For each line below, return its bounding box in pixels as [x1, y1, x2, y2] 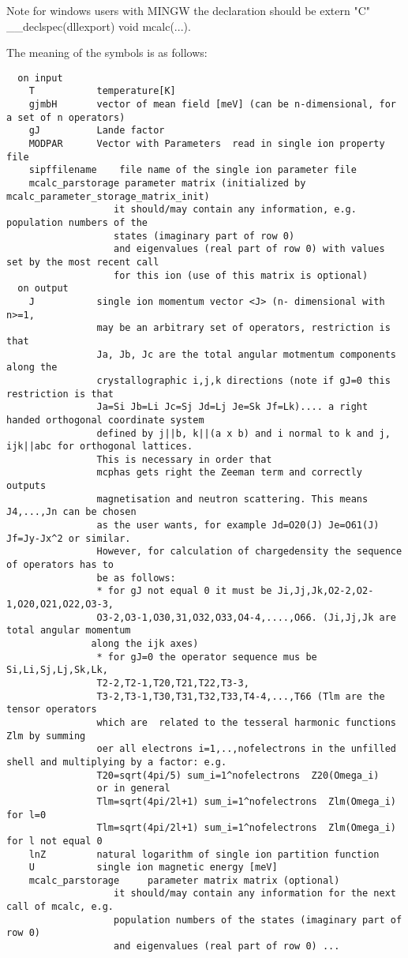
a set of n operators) [6, 111, 125, 123]
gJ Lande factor [28, 125, 165, 137]
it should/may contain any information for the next [114, 888, 396, 900]
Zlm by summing [6, 730, 86, 742]
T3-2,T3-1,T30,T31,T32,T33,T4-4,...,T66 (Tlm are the [96, 690, 385, 702]
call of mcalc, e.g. [6, 901, 114, 913]
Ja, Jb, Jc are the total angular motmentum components [96, 348, 396, 360]
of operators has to [6, 559, 114, 571]
